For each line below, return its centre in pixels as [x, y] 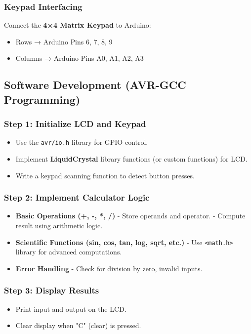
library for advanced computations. [69, 252]
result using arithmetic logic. [59, 226]
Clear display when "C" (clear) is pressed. [78, 325]
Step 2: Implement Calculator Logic [77, 197]
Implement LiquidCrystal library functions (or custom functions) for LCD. [131, 159]
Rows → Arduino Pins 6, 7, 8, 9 [64, 41]
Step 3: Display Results [52, 290]
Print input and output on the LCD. [71, 309]
